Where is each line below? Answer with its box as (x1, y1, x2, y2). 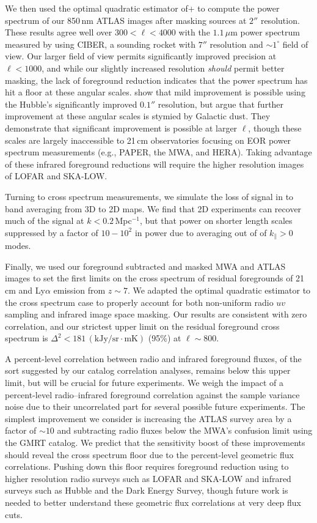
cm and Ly (5, 283, 45, 296)
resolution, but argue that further (158, 97, 284, 110)
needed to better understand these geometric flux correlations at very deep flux (5, 496, 302, 509)
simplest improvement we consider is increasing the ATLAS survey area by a (5, 412, 292, 425)
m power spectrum (230, 26, 300, 39)
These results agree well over (5, 26, 112, 39)
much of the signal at (5, 214, 84, 227)
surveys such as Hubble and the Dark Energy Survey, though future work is (5, 484, 288, 497)
